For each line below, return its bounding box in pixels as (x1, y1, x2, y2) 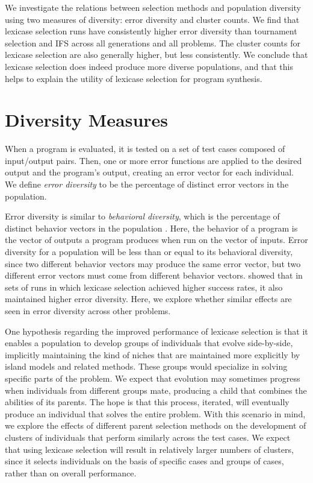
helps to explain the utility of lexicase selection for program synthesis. (5, 72, 262, 84)
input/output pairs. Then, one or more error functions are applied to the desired (5, 154, 302, 166)
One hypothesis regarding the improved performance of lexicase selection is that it (5, 324, 308, 337)
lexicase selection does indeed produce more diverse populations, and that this (5, 60, 293, 72)
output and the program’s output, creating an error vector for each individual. (5, 166, 294, 178)
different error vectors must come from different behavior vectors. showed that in (5, 269, 303, 282)
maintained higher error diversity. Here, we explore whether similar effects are (5, 292, 292, 305)
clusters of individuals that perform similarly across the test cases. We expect (5, 431, 291, 443)
